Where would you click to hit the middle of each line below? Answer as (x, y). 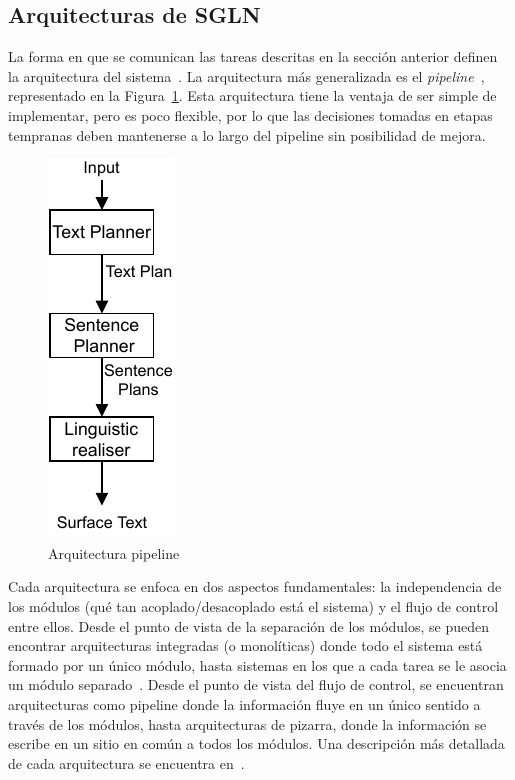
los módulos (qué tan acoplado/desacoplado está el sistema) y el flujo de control (253, 605)
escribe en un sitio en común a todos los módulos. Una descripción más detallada (256, 743)
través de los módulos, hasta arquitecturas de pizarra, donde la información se (247, 723)
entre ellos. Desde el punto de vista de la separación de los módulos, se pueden (249, 625)
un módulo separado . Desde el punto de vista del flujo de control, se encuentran (256, 684)
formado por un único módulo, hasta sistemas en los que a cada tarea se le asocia (257, 664)
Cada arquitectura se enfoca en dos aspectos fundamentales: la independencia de (255, 586)
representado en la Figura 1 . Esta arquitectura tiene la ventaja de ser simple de (252, 95)
